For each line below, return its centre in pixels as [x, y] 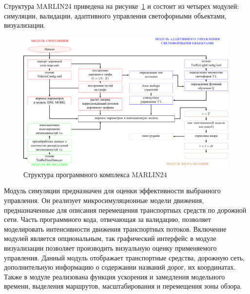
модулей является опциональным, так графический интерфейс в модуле [110, 238]
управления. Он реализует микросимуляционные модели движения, [104, 200]
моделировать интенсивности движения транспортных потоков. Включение [115, 229]
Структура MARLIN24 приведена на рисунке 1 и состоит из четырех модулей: [122, 6]
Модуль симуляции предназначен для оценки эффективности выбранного [112, 191]
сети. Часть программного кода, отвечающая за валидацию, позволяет [107, 219]
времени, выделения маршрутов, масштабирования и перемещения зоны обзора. [123, 286]
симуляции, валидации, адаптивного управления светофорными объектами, [115, 15]
